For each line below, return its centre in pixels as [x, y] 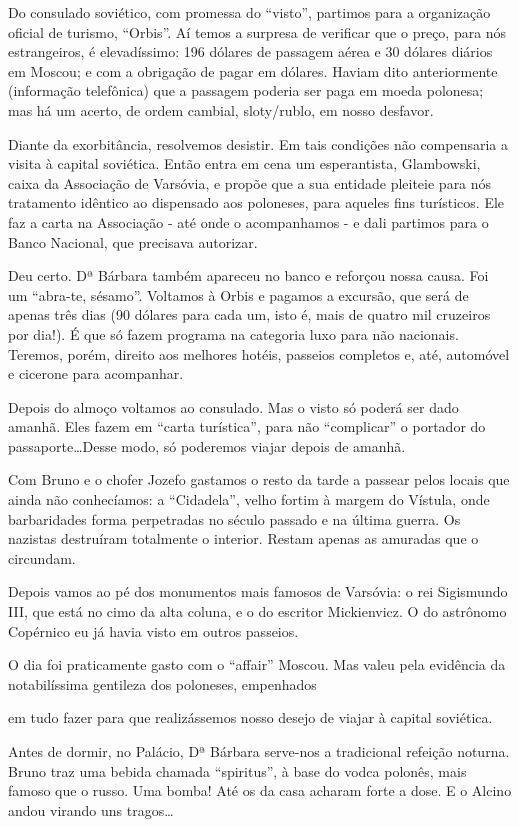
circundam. [42, 557]
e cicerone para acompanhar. [96, 373]
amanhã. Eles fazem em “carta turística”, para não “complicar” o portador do [247, 426]
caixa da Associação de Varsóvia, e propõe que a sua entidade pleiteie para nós [250, 182]
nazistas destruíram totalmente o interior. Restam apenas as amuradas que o [243, 538]
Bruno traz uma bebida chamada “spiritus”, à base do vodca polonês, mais [237, 770]
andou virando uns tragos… [91, 809]
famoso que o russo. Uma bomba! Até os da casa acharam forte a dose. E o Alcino [260, 790]
